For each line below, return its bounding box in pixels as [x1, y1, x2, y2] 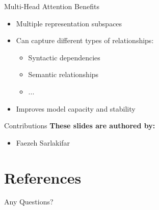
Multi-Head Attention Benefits [4, 1, 99, 11]
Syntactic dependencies [28, 52, 100, 62]
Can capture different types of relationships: [16, 35, 154, 46]
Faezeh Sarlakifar [16, 137, 70, 148]
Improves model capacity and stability [16, 103, 136, 114]
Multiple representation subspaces [16, 18, 122, 28]
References [4, 167, 82, 188]
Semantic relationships [28, 69, 99, 80]
